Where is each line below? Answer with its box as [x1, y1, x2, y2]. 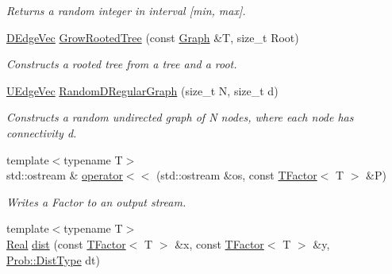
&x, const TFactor [175, 235, 264, 252]
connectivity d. [6, 124, 77, 141]
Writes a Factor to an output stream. [6, 193, 186, 210]
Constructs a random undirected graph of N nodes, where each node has [6, 109, 354, 125]
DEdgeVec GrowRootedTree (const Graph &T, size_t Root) [6, 29, 299, 45]
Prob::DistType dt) [6, 251, 100, 268]
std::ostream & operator [6, 167, 123, 183]
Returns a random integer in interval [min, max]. [6, 2, 246, 18]
